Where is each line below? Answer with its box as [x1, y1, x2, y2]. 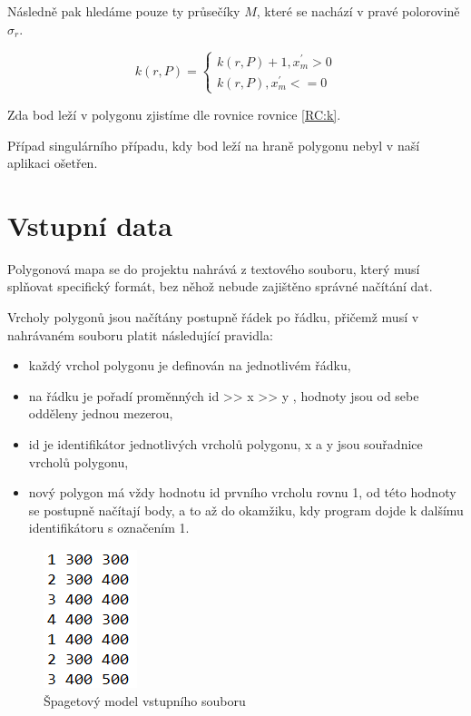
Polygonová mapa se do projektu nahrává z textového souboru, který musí [7, 259, 420, 278]
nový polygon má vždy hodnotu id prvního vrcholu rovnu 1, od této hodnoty [28, 483, 456, 502]
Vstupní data [7, 206, 172, 243]
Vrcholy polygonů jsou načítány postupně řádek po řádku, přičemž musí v [7, 308, 419, 326]
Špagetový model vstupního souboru [44, 691, 246, 710]
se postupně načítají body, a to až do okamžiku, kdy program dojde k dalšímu [28, 500, 464, 519]
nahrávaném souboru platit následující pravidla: [7, 325, 273, 344]
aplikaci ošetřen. [7, 153, 98, 172]
